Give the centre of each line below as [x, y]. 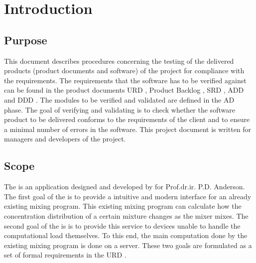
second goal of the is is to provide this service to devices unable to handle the [122, 225]
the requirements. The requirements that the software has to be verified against [125, 80]
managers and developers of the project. [65, 139]
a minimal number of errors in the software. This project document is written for [128, 129]
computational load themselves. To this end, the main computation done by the [126, 235]
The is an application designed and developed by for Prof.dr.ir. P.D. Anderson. [125, 187]
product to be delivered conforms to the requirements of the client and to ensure [127, 119]
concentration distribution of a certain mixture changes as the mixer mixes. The [126, 215]
